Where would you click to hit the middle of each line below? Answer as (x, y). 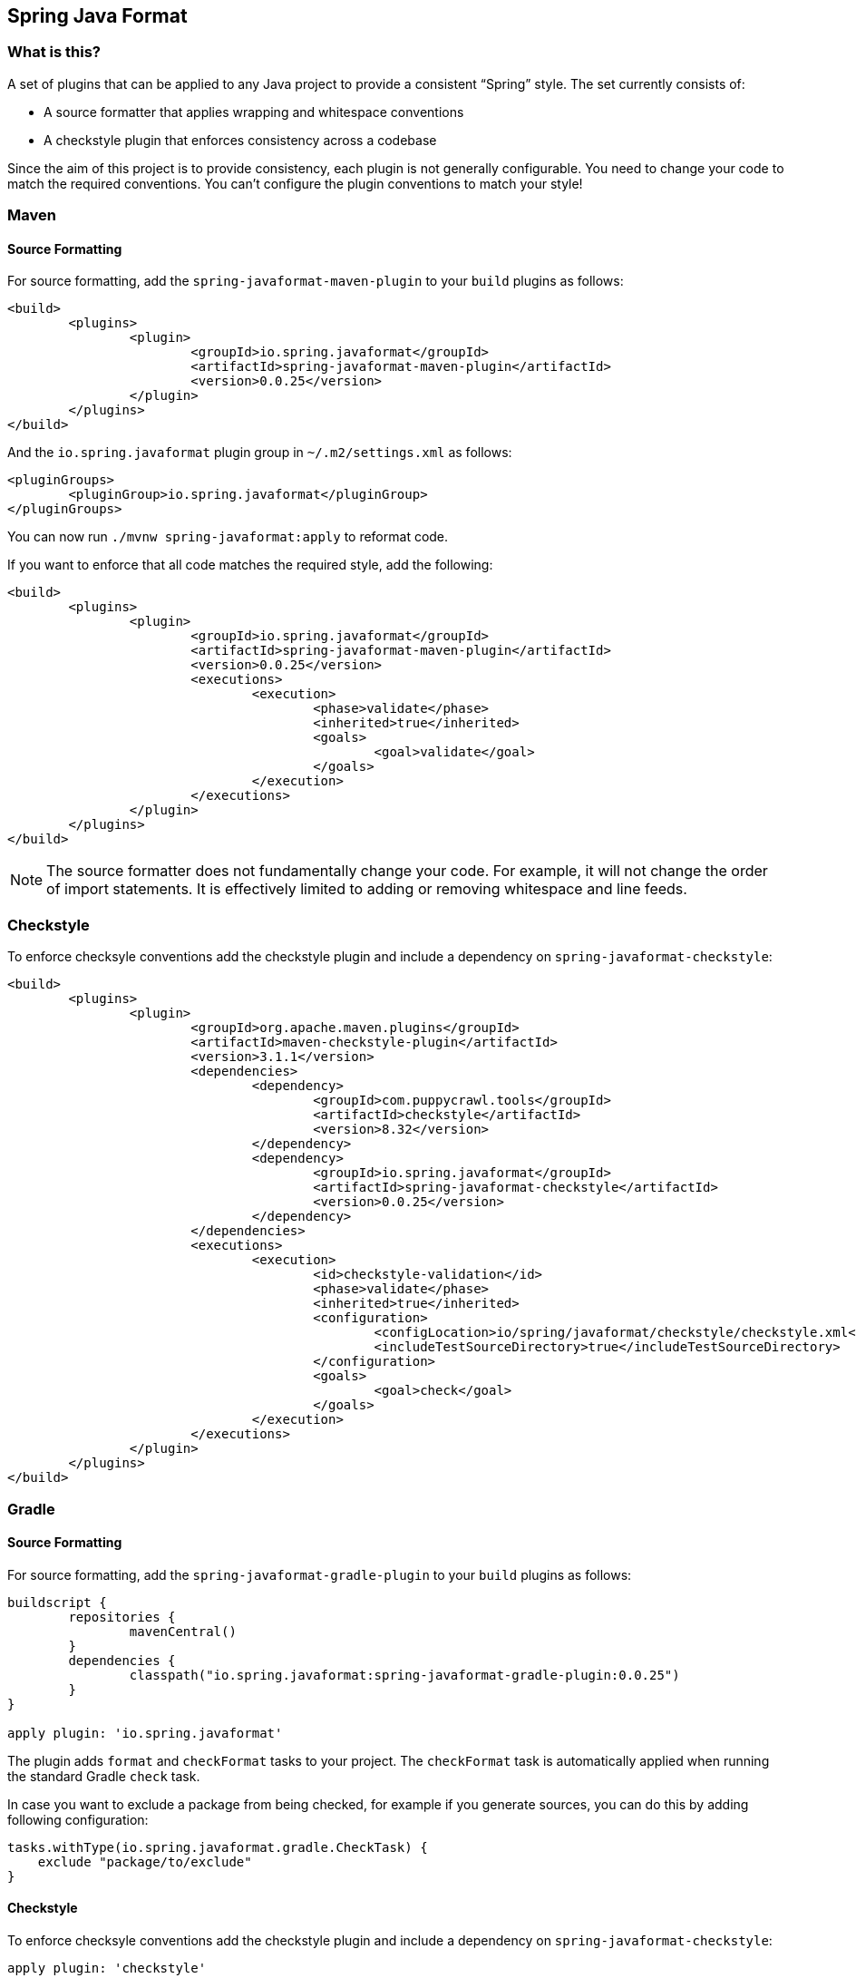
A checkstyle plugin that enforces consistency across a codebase (240, 140)
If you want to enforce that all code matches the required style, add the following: (250, 565)
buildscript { (57, 1602)
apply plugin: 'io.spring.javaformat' (145, 1733)
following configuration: (78, 1819)
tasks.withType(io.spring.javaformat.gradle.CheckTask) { (218, 1847)
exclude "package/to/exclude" (145, 1861)
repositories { (122, 1617)
